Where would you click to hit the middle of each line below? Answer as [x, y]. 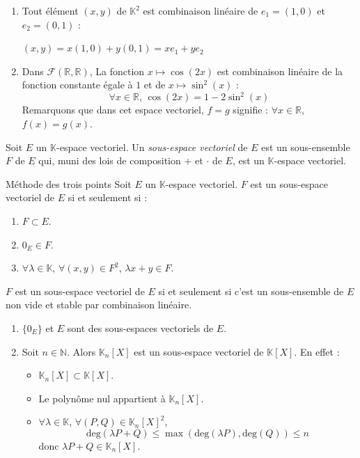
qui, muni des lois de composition [110, 160]
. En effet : [317, 351]
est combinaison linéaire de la [280, 71]
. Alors [81, 351]
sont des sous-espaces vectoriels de [140, 328]
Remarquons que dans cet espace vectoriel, [113, 110]
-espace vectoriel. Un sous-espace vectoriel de [152, 147]
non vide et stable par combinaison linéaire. [99, 305]
